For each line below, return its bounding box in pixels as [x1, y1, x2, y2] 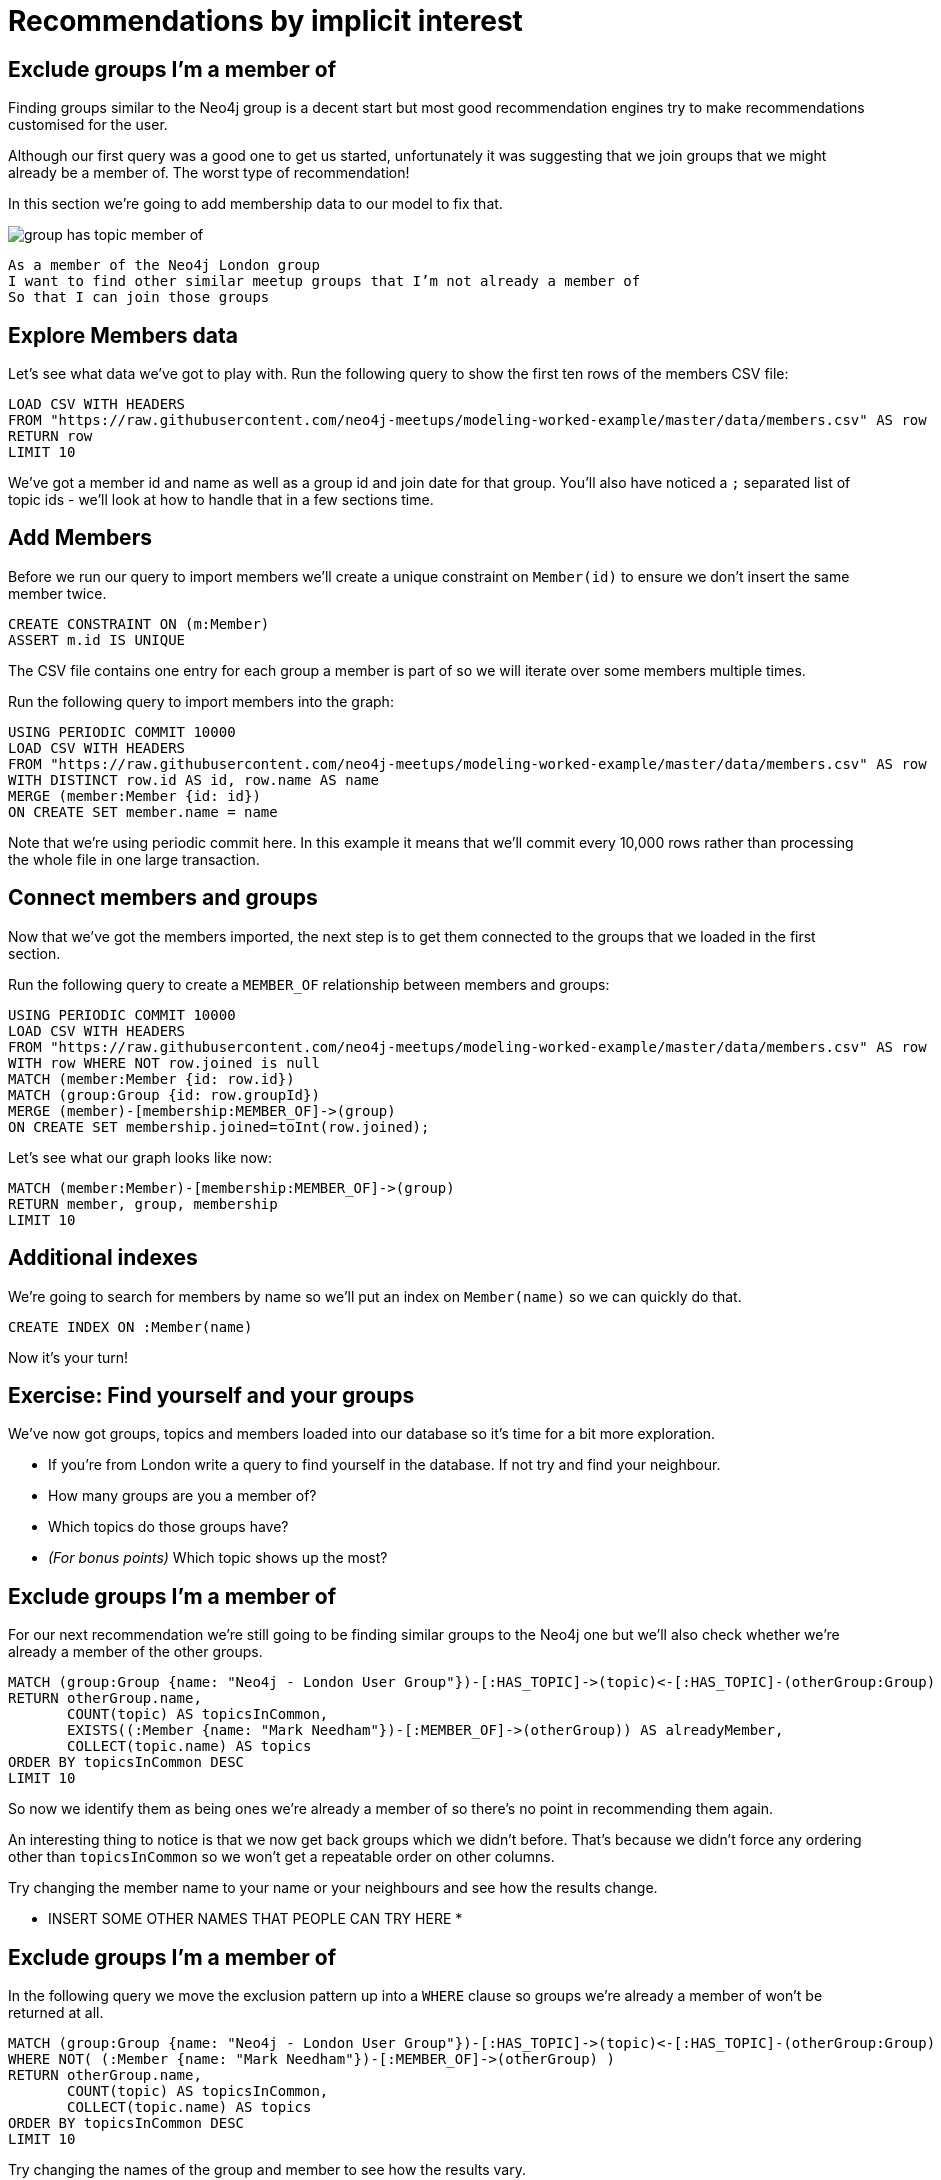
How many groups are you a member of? [48, 1487, 317, 1505]
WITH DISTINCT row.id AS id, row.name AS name [8, 771, 379, 788]
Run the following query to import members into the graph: [8, 692, 394, 710]
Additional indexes [8, 1245, 198, 1271]
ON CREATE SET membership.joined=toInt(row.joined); [8, 1118, 430, 1135]
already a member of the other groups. [8, 1643, 263, 1661]
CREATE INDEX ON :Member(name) [8, 1318, 253, 1335]
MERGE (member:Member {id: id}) [8, 787, 261, 804]
